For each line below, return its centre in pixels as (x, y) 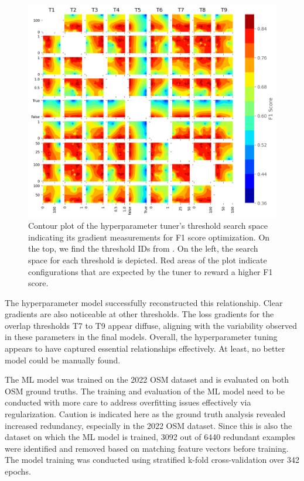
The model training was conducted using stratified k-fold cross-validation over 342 (152, 460)
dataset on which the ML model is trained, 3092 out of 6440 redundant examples (150, 437)
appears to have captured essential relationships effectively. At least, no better (145, 348)
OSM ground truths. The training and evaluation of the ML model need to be (145, 391)
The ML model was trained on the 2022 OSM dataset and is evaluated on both (147, 379)
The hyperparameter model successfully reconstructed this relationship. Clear (144, 302)
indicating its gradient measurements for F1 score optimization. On (149, 237)
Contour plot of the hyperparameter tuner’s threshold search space (148, 226)
